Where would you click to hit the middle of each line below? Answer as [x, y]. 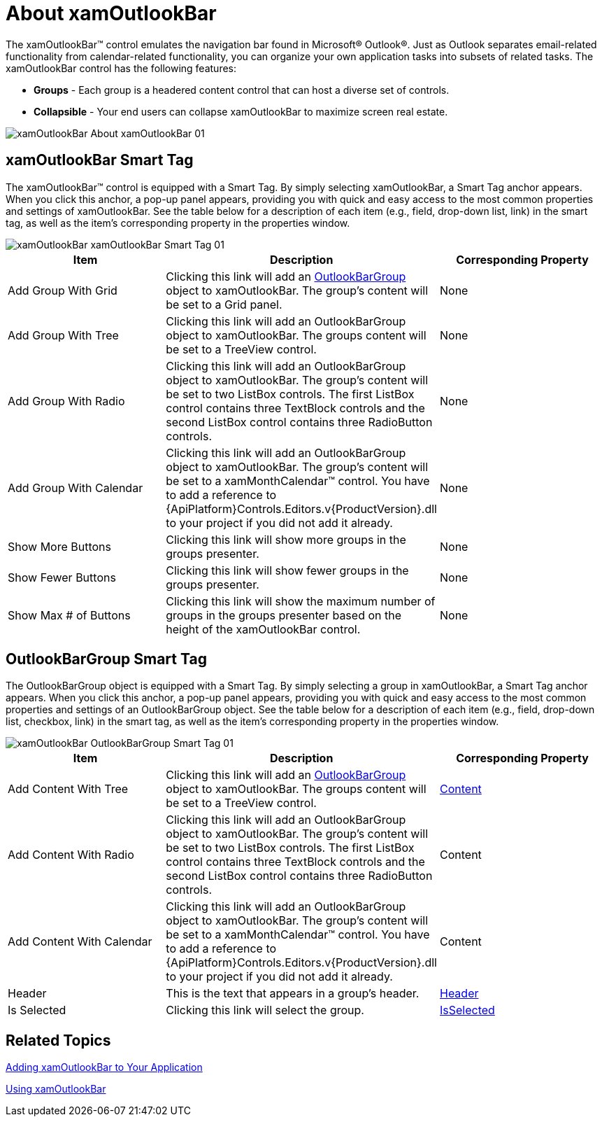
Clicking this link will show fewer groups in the [287, 570]
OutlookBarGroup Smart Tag [106, 659]
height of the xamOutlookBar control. [263, 629]
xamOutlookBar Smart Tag [100, 160]
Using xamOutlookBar [56, 1089]
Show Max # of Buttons [69, 615]
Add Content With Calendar [80, 942]
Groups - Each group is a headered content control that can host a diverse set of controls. [242, 90]
